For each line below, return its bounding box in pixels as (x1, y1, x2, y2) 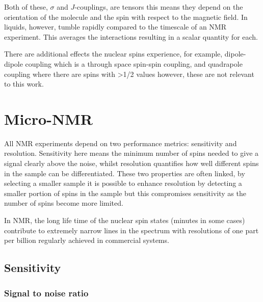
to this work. (4, 78, 44, 89)
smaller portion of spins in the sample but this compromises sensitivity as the (4, 187, 246, 198)
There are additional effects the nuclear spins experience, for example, (4, 48, 223, 59)
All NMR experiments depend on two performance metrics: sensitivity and (4, 138, 237, 148)
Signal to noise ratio (4, 286, 89, 299)
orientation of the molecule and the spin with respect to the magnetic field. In (4, 11, 248, 22)
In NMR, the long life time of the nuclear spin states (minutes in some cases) (4, 215, 245, 226)
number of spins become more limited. (4, 198, 123, 208)
